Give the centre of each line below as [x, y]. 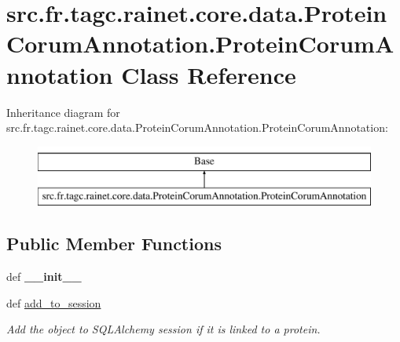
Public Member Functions [114, 244]
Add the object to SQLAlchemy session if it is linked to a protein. [163, 329]
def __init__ [44, 277]
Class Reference [209, 74]
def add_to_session [54, 302]
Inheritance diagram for [63, 112]
